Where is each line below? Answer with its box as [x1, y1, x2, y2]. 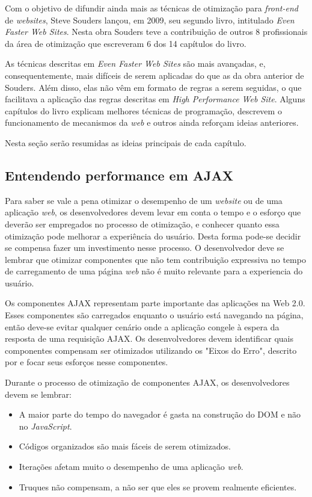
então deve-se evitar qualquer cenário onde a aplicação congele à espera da [5, 320, 280, 333]
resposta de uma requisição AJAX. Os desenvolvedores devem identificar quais [5, 332, 293, 345]
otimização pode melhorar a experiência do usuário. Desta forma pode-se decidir [5, 229, 301, 242]
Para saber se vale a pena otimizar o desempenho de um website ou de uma [5, 194, 283, 206]
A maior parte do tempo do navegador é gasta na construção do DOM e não [19, 408, 301, 421]
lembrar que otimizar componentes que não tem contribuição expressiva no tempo [5, 253, 306, 265]
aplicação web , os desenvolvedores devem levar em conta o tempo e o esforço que [5, 206, 301, 218]
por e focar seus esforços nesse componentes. [5, 356, 168, 368]
